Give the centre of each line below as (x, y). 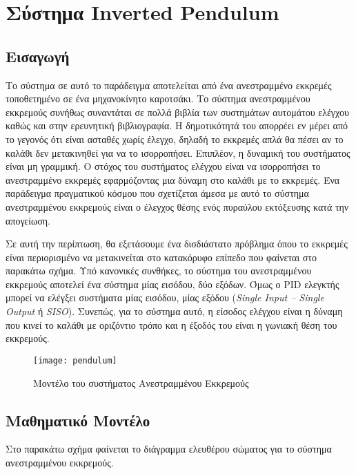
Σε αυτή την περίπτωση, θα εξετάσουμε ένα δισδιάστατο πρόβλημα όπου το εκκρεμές (177, 244)
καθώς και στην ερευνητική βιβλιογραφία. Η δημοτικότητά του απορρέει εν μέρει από (177, 125)
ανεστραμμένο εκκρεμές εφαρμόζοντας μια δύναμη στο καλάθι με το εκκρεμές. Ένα (173, 179)
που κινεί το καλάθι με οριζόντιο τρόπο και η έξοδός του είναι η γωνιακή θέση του (171, 324)
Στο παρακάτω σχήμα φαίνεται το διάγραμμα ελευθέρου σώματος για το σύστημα (169, 449)
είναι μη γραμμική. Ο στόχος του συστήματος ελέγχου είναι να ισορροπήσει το (163, 166)
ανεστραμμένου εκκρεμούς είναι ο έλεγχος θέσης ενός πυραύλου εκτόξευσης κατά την (177, 206)
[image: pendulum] (75, 360)
